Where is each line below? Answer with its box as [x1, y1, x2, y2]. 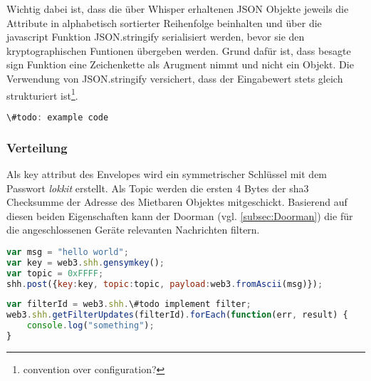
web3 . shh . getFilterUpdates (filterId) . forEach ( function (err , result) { [6, 310, 348, 320]
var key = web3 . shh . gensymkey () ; [6, 257, 165, 268]
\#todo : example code [6, 112, 109, 122]
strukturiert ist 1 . [6, 85, 78, 103]
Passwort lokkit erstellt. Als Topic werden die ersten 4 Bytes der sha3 [6, 180, 309, 195]
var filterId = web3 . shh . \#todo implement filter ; [6, 299, 251, 310]
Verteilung [6, 138, 68, 156]
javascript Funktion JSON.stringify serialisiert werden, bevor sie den [6, 29, 305, 44]
